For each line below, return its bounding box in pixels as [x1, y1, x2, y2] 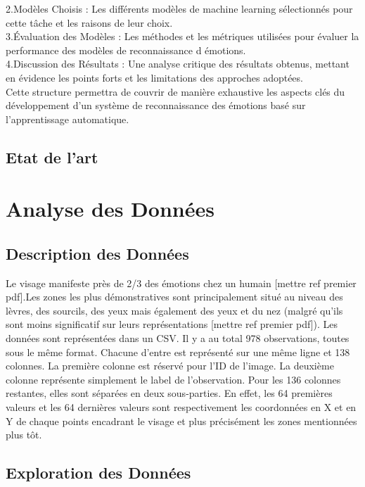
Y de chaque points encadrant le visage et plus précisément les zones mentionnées [6, 413, 357, 428]
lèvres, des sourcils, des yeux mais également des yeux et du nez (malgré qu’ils [6, 303, 343, 317]
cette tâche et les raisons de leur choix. [6, 15, 173, 30]
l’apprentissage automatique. [6, 111, 129, 126]
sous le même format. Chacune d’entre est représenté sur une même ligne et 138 [6, 344, 350, 359]
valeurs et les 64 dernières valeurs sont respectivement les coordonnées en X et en [6, 400, 357, 415]
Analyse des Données [6, 194, 214, 223]
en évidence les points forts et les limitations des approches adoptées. [6, 70, 303, 84]
